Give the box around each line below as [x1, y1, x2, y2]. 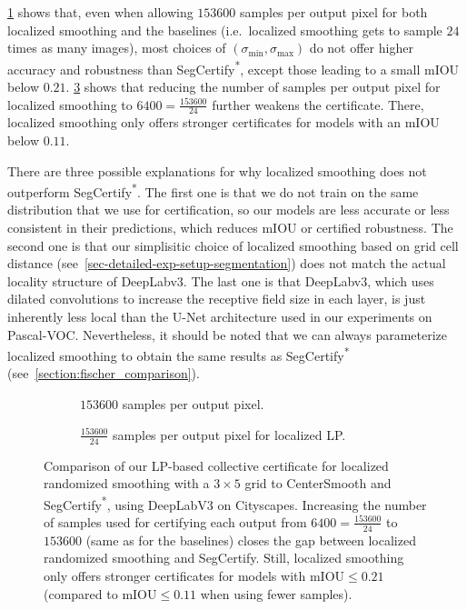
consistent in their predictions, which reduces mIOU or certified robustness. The [7, 218, 453, 237]
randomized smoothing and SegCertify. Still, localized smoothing [44, 548, 404, 567]
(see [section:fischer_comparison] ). [7, 364, 200, 383]
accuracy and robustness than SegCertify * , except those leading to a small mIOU [7, 56, 460, 78]
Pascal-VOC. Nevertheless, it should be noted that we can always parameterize [7, 325, 448, 344]
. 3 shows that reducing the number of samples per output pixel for [65, 77, 441, 96]
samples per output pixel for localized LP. [113, 425, 346, 444]
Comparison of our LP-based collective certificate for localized [44, 455, 389, 475]
